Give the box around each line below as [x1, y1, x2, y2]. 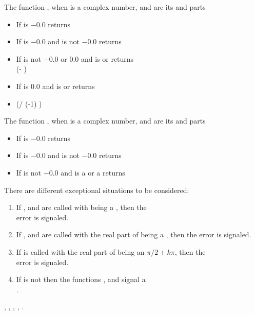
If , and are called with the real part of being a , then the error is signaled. [16, 229, 251, 240]
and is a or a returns [61, 167, 125, 178]
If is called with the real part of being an [16, 246, 145, 257]
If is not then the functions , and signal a [16, 274, 146, 285]
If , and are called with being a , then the [16, 202, 147, 213]
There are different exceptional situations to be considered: [4, 184, 189, 195]
